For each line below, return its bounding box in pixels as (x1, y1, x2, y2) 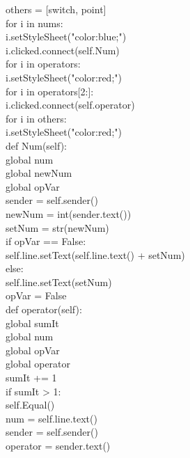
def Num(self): (6, 138, 67, 152)
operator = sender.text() (6, 439, 111, 452)
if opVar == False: (6, 234, 86, 248)
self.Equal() (6, 397, 55, 412)
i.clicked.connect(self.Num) (6, 42, 120, 57)
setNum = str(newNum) (6, 220, 109, 235)
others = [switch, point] (6, 2, 106, 16)
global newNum (6, 166, 72, 180)
